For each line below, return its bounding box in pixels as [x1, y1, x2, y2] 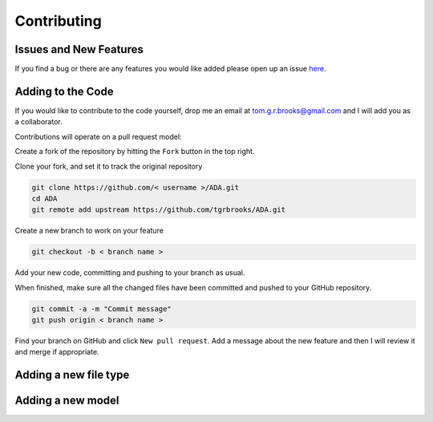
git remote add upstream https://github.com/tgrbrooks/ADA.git [31, 205, 286, 214]
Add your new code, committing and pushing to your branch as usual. [14, 268, 245, 278]
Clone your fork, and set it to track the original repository [14, 161, 203, 171]
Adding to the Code [14, 84, 114, 98]
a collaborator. [14, 117, 63, 127]
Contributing [14, 12, 102, 30]
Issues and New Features [14, 43, 144, 56]
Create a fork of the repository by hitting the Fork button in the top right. [14, 147, 255, 156]
